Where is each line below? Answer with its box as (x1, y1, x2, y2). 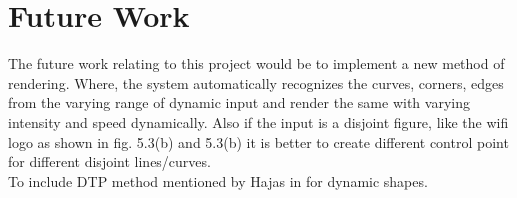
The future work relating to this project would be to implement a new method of (8, 53, 505, 74)
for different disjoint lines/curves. (8, 151, 211, 172)
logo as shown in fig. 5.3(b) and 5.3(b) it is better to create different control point (8, 131, 509, 152)
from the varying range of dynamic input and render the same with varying (8, 92, 470, 113)
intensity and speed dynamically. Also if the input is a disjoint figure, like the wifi (8, 111, 509, 132)
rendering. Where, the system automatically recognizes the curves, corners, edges (8, 72, 504, 93)
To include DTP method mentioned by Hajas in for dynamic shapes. (8, 170, 428, 191)
